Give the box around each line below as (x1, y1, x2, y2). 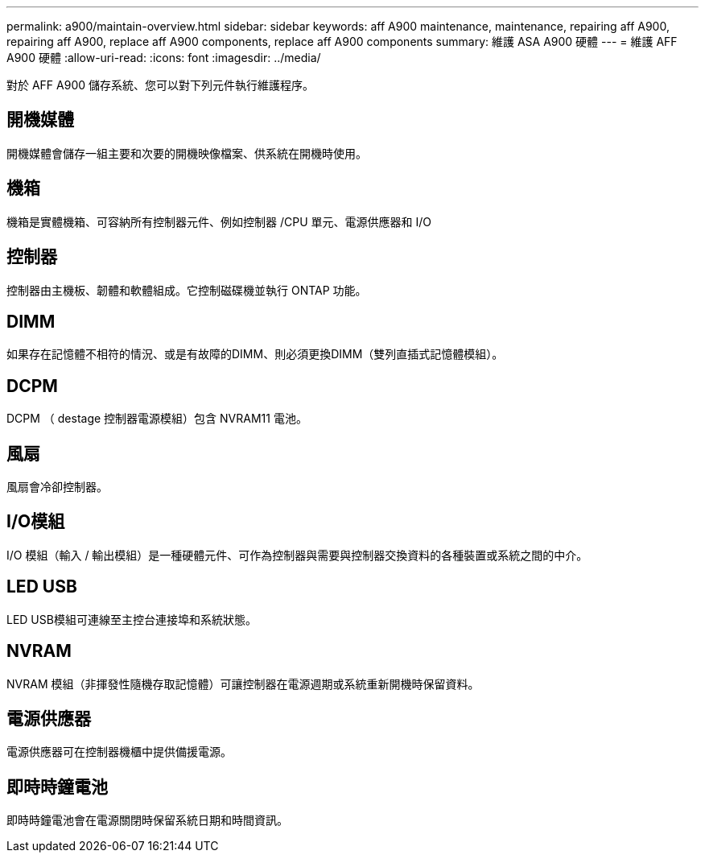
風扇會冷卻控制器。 (6, 480, 108, 494)
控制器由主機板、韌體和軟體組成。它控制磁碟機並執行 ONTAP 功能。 (6, 283, 367, 297)
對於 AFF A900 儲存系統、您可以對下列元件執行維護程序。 (6, 78, 315, 92)
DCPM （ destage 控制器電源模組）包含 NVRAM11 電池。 (6, 411, 307, 426)
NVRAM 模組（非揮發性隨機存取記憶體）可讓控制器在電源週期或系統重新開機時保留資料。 (6, 676, 480, 691)
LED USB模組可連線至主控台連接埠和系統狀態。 (6, 612, 257, 626)
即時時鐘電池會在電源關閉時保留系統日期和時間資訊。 (6, 813, 288, 828)
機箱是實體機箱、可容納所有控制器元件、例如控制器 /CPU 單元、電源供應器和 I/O (6, 214, 431, 229)
